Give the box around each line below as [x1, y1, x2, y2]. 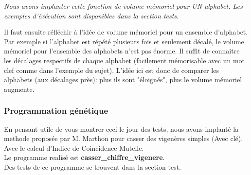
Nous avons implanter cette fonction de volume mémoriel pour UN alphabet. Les [4, 1, 243, 11]
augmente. [4, 84, 35, 94]
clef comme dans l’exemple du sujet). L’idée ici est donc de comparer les [4, 65, 219, 75]
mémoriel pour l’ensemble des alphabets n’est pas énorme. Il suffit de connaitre [4, 46, 240, 56]
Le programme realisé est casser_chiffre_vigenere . [4, 152, 165, 162]
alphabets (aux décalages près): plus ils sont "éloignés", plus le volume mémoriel [4, 74, 242, 85]
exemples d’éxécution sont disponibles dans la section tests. [4, 10, 179, 20]
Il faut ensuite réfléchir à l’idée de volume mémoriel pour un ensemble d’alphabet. [4, 27, 248, 37]
